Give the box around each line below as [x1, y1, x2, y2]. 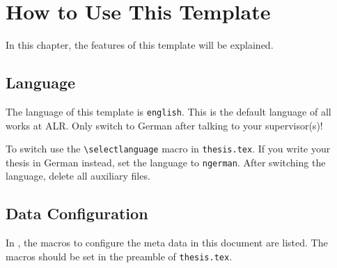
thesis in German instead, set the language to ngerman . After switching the [6, 155, 326, 169]
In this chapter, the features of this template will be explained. [6, 38, 274, 52]
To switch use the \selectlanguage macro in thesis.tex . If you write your [6, 141, 331, 156]
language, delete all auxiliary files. [6, 168, 150, 183]
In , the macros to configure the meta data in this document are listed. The [6, 235, 328, 250]
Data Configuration [6, 203, 148, 224]
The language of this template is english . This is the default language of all [6, 104, 331, 118]
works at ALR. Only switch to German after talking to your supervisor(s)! [6, 118, 323, 132]
